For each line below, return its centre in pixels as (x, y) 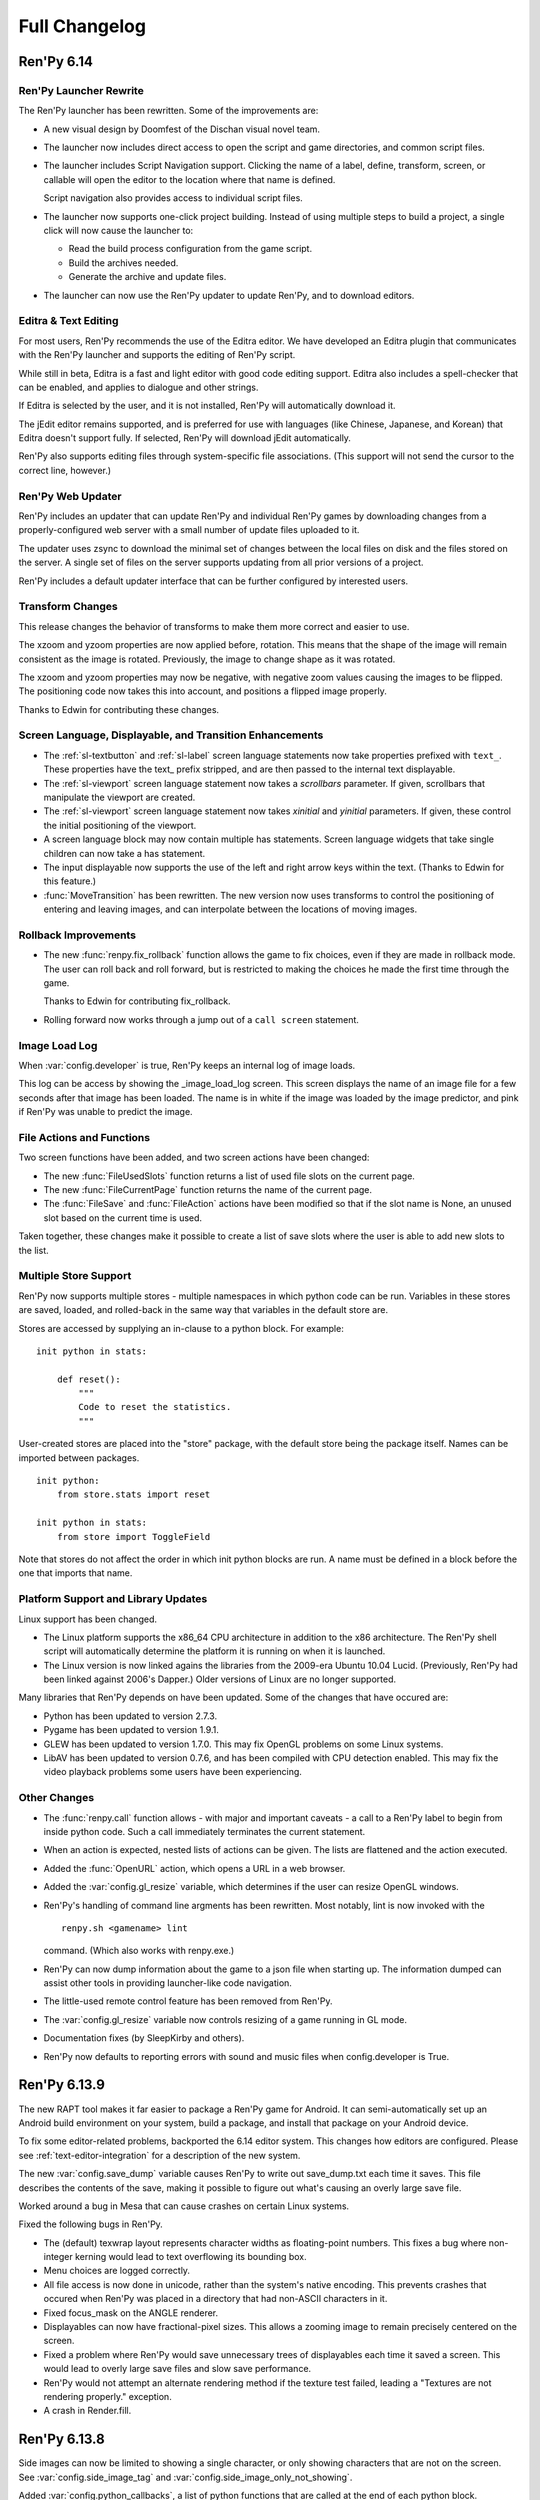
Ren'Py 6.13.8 (61, 2439)
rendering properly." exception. (107, 2396)
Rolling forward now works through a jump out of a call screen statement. (201, 1019)
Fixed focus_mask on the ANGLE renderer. (131, 2312)
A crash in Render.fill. (87, 2411)
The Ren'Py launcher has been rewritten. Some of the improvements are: (168, 111)
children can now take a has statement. (124, 853)
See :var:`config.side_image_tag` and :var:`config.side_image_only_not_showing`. (185, 2477)
